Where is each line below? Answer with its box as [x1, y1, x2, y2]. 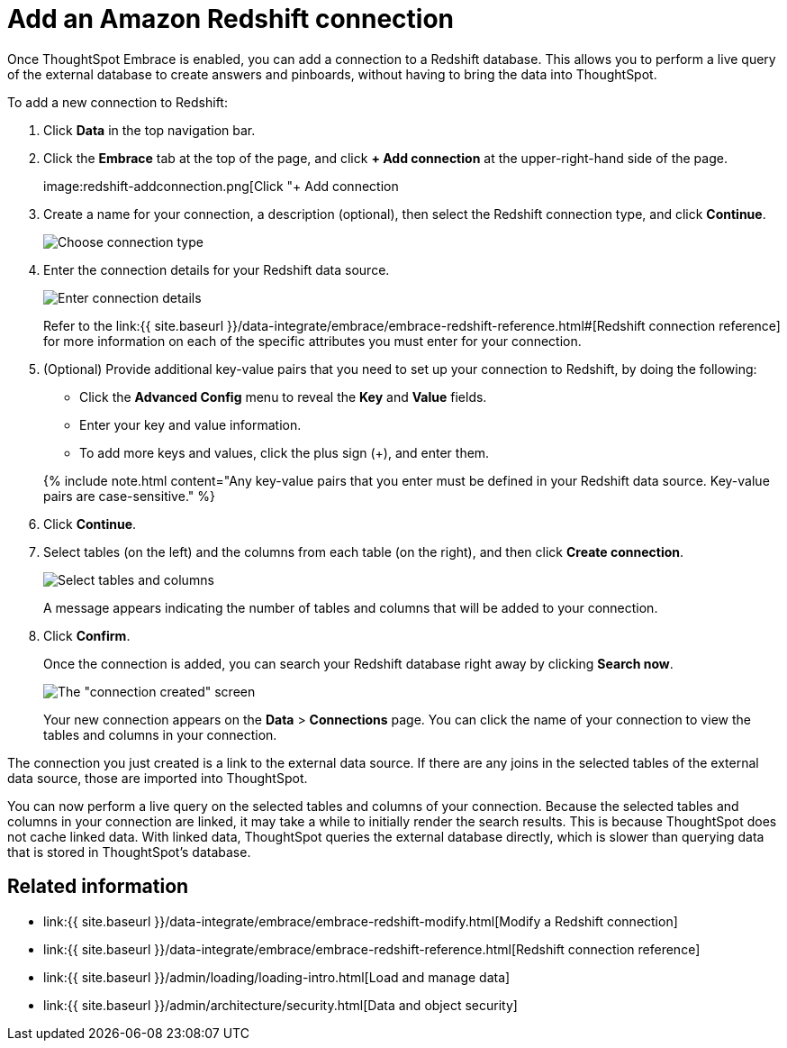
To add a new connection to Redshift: [7, 94, 228, 110]
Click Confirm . [43, 627, 131, 643]
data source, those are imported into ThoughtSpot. [7, 770, 308, 786]
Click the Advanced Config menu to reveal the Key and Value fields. [79, 388, 487, 405]
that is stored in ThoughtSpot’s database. [7, 843, 251, 860]
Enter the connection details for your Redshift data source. [43, 261, 390, 278]
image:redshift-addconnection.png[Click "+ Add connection [43, 178, 399, 194]
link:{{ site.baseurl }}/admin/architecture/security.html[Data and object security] [43, 997, 518, 1013]
